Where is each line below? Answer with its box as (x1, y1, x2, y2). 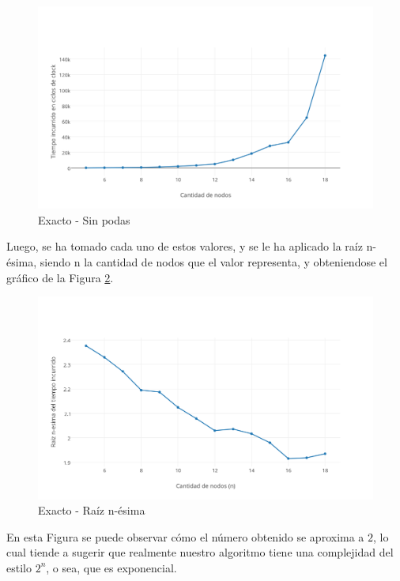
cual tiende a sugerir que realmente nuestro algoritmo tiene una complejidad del (6, 544, 394, 560)
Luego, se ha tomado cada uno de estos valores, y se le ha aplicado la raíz (6, 238, 363, 255)
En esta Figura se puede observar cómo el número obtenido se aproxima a (6, 528, 364, 545)
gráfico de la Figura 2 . (6, 269, 114, 285)
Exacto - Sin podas (38, 211, 130, 228)
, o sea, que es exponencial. (46, 559, 177, 575)
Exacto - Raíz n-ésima (38, 502, 145, 519)
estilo (6, 559, 32, 575)
